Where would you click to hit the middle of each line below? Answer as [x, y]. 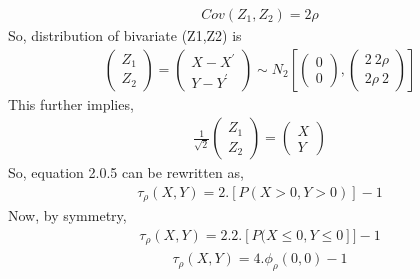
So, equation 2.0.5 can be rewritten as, [126, 172]
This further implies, [71, 103]
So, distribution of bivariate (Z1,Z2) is [125, 35]
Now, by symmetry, [67, 215]
